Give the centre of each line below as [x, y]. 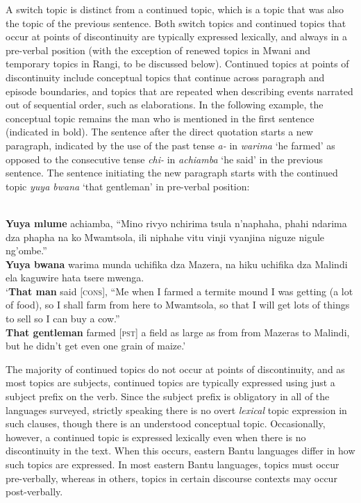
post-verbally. [34, 492]
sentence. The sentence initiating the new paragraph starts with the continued [172, 173]
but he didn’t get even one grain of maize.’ [96, 346]
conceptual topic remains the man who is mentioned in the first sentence [160, 118]
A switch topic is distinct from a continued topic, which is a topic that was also [175, 9]
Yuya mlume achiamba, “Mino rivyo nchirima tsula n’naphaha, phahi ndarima [176, 223]
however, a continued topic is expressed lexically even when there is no [156, 437]
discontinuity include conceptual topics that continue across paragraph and [165, 77]
